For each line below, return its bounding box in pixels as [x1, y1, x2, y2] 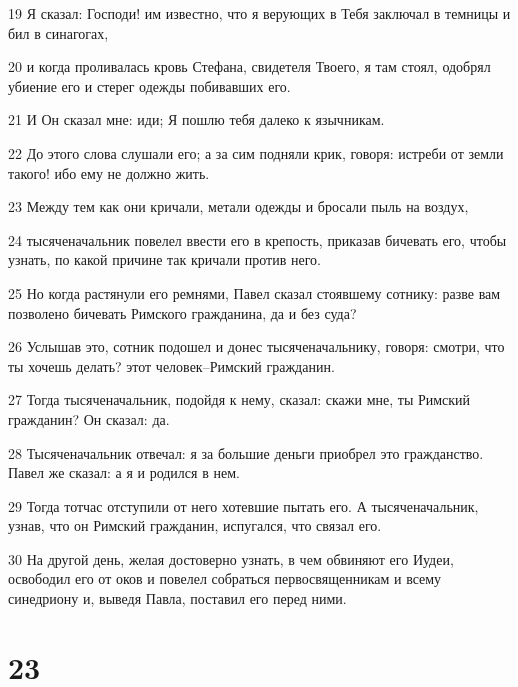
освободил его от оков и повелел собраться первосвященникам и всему [8, 568, 442, 589]
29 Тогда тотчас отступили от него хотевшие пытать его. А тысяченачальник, [8, 495, 479, 516]
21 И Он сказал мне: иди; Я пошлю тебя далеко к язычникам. [8, 109, 385, 130]
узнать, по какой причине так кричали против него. [8, 249, 321, 270]
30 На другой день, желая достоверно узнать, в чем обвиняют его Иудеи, [8, 548, 454, 569]
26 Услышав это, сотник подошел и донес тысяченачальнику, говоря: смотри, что [8, 336, 505, 357]
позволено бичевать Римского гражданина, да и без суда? [8, 302, 357, 323]
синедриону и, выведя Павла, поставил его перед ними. [8, 588, 347, 609]
